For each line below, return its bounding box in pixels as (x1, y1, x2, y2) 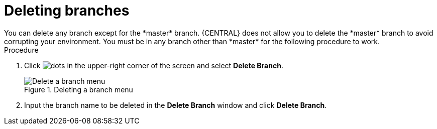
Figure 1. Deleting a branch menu (24, 85, 133, 94)
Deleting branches (4, 2, 130, 19)
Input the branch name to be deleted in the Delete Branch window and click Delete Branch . (24, 100, 327, 109)
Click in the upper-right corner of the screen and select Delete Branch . (24, 61, 283, 70)
